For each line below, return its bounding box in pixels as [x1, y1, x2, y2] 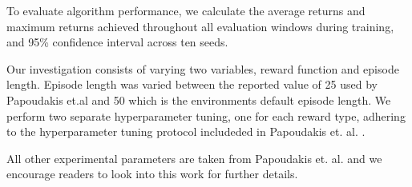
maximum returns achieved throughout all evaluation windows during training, [6, 18, 394, 34]
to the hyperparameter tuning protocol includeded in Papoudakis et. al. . [6, 123, 366, 140]
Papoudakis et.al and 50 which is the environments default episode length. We [6, 91, 391, 108]
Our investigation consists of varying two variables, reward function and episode [6, 60, 399, 77]
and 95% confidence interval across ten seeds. [6, 34, 228, 50]
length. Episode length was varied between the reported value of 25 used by [6, 76, 378, 93]
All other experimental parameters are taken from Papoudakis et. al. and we [6, 149, 382, 166]
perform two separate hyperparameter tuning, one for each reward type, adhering [6, 107, 406, 124]
